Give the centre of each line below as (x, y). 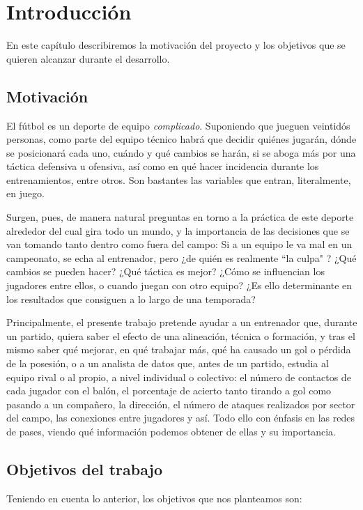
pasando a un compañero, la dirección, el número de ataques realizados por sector (181, 404)
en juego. (25, 193)
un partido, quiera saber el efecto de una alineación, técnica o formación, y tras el (181, 335)
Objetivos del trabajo (85, 469)
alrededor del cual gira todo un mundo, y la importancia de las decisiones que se (178, 230)
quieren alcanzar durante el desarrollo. (88, 58)
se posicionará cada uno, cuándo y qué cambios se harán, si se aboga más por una (181, 152)
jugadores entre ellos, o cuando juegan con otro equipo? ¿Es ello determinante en (179, 285)
